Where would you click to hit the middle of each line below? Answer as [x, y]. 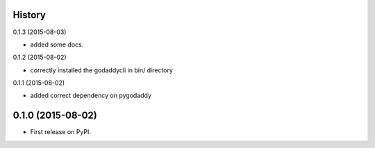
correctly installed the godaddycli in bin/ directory [102, 70]
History [30, 15]
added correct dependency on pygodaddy [91, 96]
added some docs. [57, 44]
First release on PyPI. [61, 132]
